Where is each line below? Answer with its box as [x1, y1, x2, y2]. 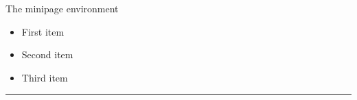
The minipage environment [5, 1, 119, 15]
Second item [21, 47, 73, 62]
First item [21, 24, 65, 38]
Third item [21, 70, 68, 84]
